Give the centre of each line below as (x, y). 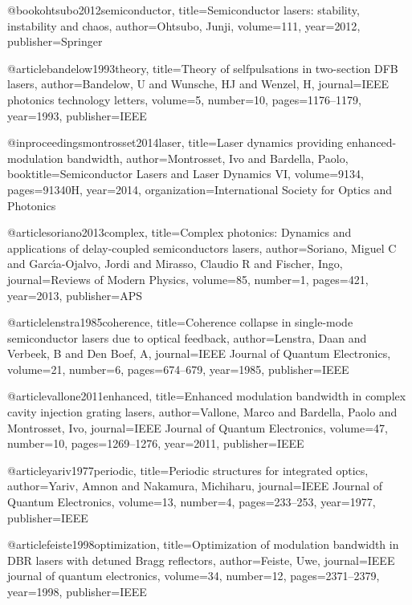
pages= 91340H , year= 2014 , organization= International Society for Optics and (200, 189)
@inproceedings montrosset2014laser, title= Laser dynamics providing (175, 142)
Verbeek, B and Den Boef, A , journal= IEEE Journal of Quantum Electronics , (199, 353)
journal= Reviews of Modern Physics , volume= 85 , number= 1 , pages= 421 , (188, 279)
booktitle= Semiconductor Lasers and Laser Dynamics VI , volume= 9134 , (186, 174)
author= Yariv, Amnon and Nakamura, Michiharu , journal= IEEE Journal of (195, 486)
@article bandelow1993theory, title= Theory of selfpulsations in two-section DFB (203, 68)
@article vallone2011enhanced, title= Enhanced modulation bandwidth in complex (207, 396)
